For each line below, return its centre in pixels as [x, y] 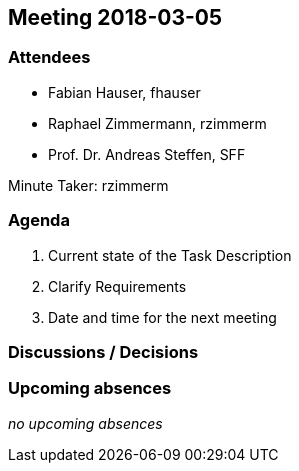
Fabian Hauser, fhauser [124, 92]
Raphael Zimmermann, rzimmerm [157, 123]
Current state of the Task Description [170, 255]
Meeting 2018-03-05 [115, 17]
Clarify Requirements [117, 286]
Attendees [49, 57]
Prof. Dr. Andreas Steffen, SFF [147, 154]
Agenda [39, 220]
